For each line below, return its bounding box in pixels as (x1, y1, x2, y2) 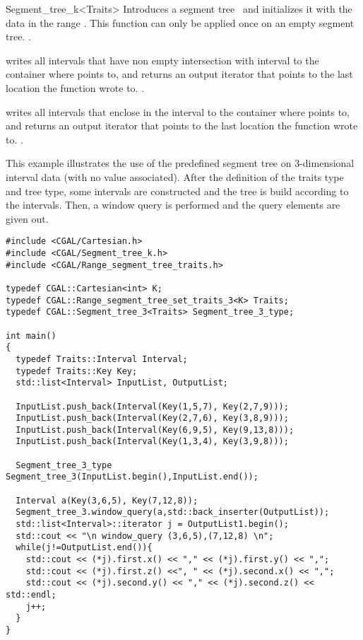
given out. (6, 211, 49, 226)
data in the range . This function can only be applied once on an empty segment (6, 15, 355, 30)
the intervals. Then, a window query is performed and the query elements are (6, 197, 340, 212)
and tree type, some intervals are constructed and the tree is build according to (6, 183, 349, 198)
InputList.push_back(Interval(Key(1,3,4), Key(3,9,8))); (16, 436, 289, 447)
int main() (6, 330, 56, 341)
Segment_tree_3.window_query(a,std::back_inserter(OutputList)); (16, 507, 330, 518)
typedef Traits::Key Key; (16, 366, 138, 376)
